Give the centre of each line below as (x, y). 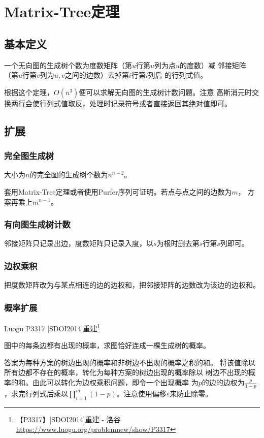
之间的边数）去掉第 (97, 75)
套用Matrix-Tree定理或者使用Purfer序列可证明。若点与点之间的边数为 (118, 191)
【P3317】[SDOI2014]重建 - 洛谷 (68, 419)
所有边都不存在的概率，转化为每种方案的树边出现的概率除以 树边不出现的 (126, 372)
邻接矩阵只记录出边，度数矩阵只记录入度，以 (79, 243)
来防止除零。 (191, 393)
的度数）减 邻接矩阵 (213, 65)
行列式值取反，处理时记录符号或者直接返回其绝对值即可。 (135, 103)
